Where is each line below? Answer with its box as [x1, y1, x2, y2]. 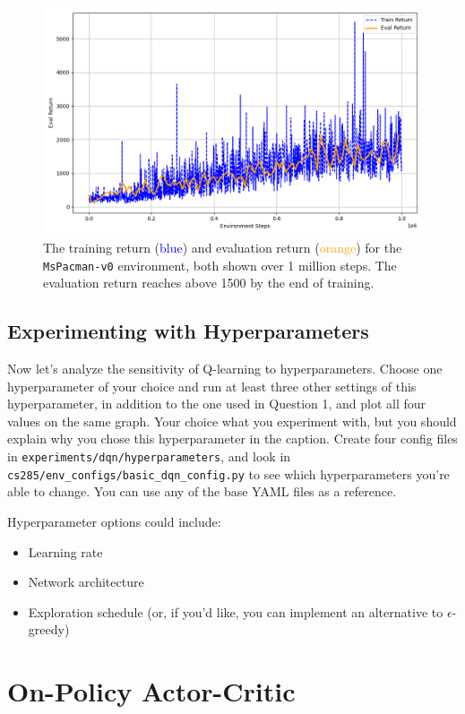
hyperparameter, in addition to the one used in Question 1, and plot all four [7, 394, 426, 413]
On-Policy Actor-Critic [7, 673, 296, 710]
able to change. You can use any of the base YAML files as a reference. [7, 482, 397, 501]
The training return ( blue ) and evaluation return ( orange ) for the [43, 237, 402, 256]
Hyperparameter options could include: [7, 512, 221, 530]
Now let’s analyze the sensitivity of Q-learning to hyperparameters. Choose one [7, 359, 443, 378]
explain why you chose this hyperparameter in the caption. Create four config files [7, 429, 458, 448]
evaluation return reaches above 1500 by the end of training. [43, 273, 375, 292]
